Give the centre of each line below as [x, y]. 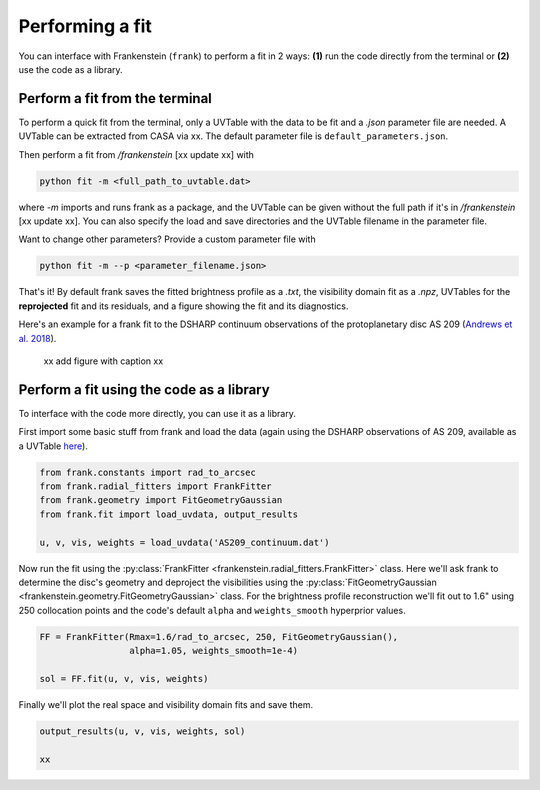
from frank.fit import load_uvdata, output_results [169, 514]
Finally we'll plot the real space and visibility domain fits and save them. [166, 704]
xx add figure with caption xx [103, 361]
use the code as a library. [71, 69]
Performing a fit [85, 26]
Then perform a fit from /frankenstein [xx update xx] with [136, 154]
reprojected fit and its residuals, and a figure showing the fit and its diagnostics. [183, 306]
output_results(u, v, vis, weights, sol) [142, 731]
